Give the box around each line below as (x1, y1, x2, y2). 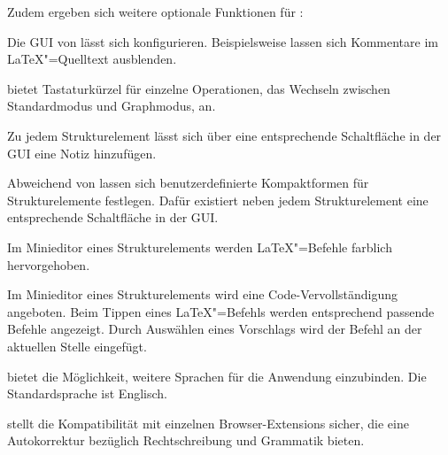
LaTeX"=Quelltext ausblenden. (7, 50, 177, 68)
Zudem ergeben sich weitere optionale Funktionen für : (7, 3, 304, 20)
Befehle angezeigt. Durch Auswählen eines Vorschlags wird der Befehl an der (7, 320, 422, 338)
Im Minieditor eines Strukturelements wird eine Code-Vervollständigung (7, 285, 398, 304)
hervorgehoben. (7, 255, 90, 274)
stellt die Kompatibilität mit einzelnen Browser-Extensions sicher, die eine (7, 413, 409, 432)
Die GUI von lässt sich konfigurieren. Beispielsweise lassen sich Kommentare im (7, 32, 438, 50)
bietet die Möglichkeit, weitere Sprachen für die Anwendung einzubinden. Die (7, 366, 427, 385)
